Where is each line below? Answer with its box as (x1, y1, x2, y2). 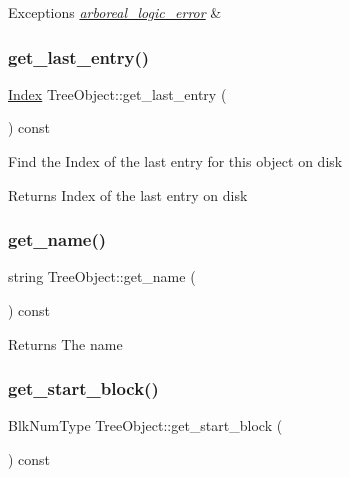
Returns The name (8, 333, 123, 354)
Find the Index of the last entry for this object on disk (8, 151, 343, 171)
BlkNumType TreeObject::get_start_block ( (8, 415, 283, 436)
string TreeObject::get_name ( (8, 266, 196, 287)
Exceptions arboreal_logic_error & (8, 2, 222, 22)
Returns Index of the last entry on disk (8, 184, 248, 205)
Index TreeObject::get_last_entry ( (8, 83, 227, 104)
